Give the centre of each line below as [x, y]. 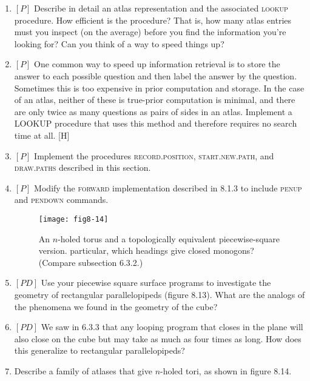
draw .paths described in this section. [83, 167]
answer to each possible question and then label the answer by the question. [156, 75]
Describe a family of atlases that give [83, 370]
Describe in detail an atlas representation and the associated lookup [161, 8]
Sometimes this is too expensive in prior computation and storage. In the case [159, 88]
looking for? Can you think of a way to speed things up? [119, 43]
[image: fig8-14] [73, 219]
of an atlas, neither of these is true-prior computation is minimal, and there [155, 100]
